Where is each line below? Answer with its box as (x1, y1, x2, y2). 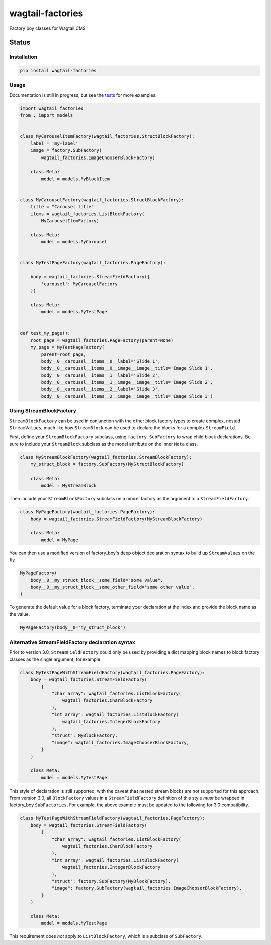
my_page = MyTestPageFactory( (30, 344, 105, 350)
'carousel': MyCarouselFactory (41, 281, 118, 287)
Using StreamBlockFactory (9, 407, 76, 414)
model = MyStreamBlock (41, 483, 97, 489)
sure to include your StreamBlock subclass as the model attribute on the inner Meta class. (9, 441, 198, 447)
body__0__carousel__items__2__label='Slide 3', (41, 386, 161, 392)
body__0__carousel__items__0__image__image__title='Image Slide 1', (41, 365, 213, 371)
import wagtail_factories (20, 105, 84, 111)
